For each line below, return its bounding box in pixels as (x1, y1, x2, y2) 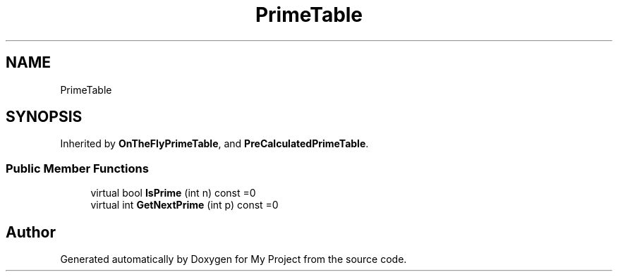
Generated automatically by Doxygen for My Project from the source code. (60, 253, 407, 266)
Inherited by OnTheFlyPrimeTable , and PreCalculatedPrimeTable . (60, 137, 369, 150)
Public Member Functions (6, 161, 149, 176)
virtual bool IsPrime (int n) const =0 (90, 187, 256, 199)
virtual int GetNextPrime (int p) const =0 (90, 199, 279, 211)
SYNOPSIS (6, 108, 83, 126)
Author (6, 223, 56, 241)
